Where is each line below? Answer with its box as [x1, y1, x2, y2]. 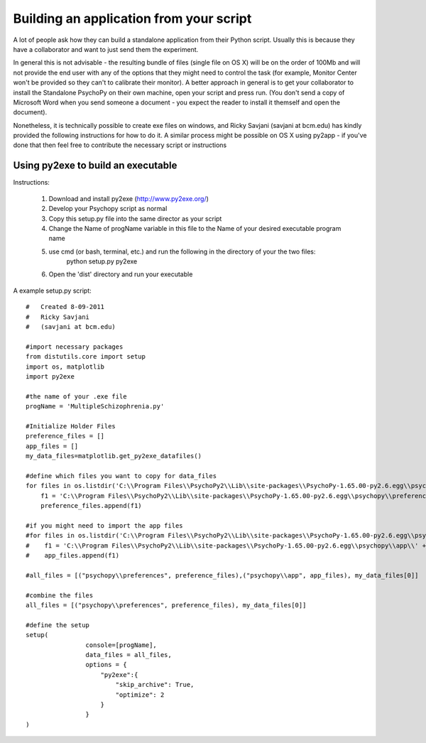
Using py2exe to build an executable [13, 160, 177, 172]
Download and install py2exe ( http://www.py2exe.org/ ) [48, 194, 209, 202]
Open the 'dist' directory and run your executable [48, 270, 193, 278]
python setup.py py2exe [66, 257, 138, 266]
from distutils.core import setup [26, 352, 146, 361]
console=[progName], [85, 641, 158, 649]
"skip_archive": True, [115, 680, 195, 689]
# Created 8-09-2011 [26, 303, 105, 311]
